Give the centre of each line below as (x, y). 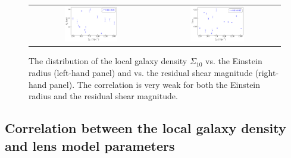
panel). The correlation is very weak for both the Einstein (155, 84)
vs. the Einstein (234, 61)
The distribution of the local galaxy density (108, 61)
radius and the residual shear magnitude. (103, 96)
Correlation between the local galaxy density (145, 128)
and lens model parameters (90, 145)
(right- (267, 73)
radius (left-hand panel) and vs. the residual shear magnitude (141, 73)
